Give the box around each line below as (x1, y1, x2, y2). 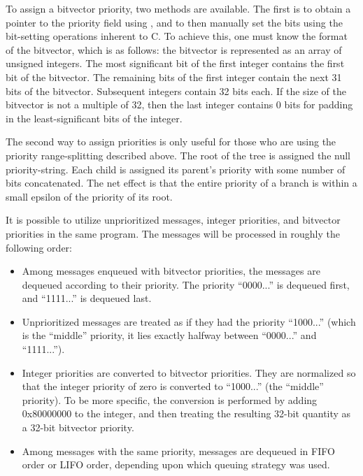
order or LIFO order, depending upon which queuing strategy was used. (22, 457, 330, 472)
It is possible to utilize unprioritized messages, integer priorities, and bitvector (6, 212, 341, 227)
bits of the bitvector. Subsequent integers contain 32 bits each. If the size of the (6, 83, 346, 98)
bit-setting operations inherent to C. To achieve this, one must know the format (6, 29, 348, 43)
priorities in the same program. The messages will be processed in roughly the (6, 226, 340, 240)
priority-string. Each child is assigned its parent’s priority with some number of (6, 161, 346, 176)
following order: (6, 240, 72, 254)
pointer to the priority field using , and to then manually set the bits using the (6, 15, 343, 29)
